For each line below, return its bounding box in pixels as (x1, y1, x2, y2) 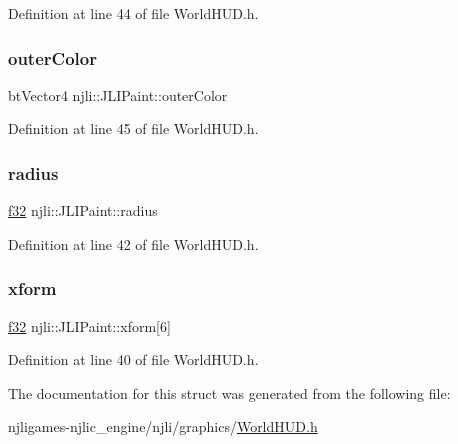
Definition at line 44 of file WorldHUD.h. (8, 3, 259, 23)
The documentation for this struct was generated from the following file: (8, 382, 451, 403)
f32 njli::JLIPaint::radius (8, 200, 158, 221)
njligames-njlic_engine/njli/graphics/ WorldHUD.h (8, 416, 318, 437)
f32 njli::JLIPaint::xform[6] (8, 315, 171, 336)
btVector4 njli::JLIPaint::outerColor (8, 84, 228, 105)
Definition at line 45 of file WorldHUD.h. (8, 118, 259, 139)
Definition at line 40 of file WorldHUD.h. (8, 349, 259, 370)
